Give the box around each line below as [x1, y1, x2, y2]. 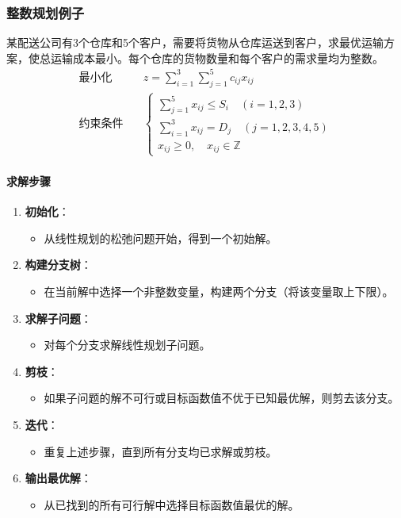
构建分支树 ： [25, 256, 92, 273]
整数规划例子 [6, 2, 85, 22]
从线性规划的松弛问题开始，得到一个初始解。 [44, 229, 277, 246]
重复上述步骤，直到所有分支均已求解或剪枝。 [44, 443, 277, 459]
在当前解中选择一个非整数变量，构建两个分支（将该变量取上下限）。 [44, 283, 394, 299]
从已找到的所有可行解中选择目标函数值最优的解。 [44, 496, 300, 512]
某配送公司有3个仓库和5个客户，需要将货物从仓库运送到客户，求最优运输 [6, 34, 384, 51]
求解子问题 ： [25, 309, 92, 326]
